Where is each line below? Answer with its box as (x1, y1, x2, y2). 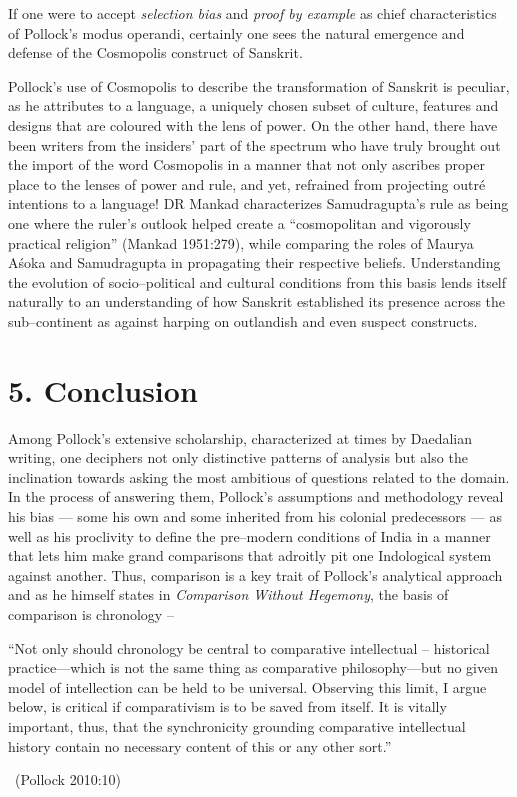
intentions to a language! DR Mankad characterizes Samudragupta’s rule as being (8, 193, 509, 214)
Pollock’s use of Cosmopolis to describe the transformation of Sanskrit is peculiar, (8, 75, 510, 96)
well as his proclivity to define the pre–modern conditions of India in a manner (8, 525, 491, 546)
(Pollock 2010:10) (14, 769, 121, 790)
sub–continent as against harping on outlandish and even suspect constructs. (8, 310, 478, 331)
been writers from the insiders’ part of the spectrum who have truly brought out (8, 134, 501, 155)
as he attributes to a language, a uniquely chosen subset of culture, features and (8, 95, 499, 116)
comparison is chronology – (8, 603, 174, 624)
